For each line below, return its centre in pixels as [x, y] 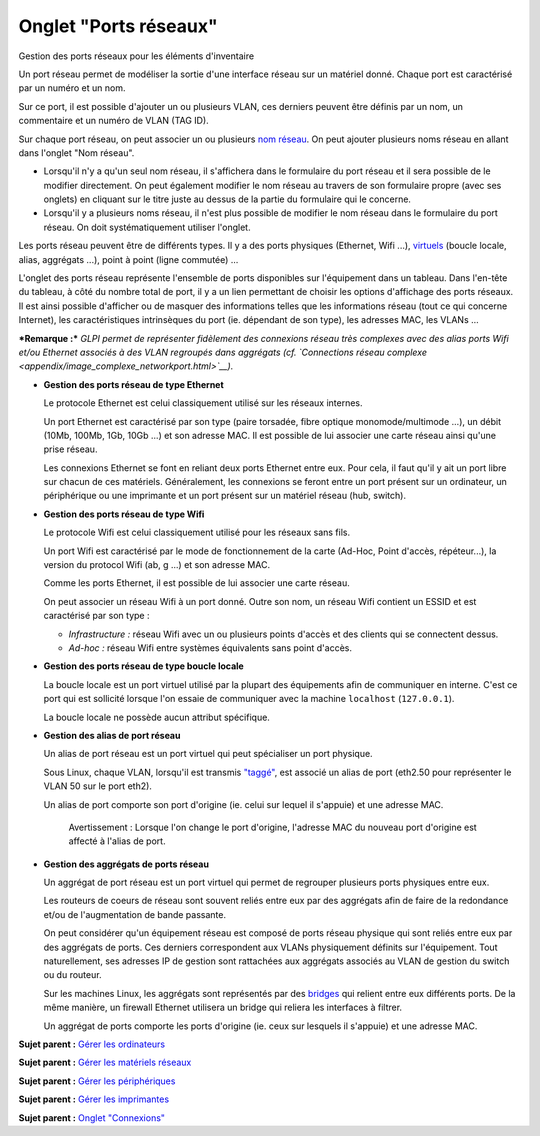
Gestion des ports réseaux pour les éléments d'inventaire [136, 56]
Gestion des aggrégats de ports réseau [126, 864]
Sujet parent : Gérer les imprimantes [94, 1099]
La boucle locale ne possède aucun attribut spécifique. [156, 717]
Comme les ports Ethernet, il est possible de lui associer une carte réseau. [196, 583]
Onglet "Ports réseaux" [118, 26]
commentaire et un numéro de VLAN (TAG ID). [113, 121]
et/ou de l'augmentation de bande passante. [135, 914]
